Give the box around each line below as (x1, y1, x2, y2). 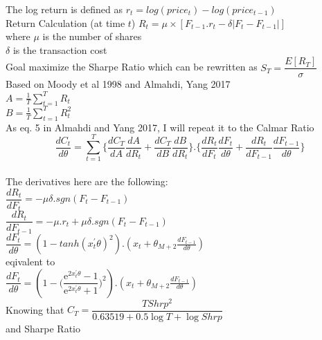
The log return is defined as (6, 2, 123, 16)
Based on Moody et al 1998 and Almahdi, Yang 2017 (6, 77, 231, 91)
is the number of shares (42, 29, 142, 44)
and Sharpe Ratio (6, 321, 80, 335)
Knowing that (6, 302, 64, 317)
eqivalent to (6, 254, 55, 269)
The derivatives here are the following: (6, 173, 168, 188)
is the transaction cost (12, 42, 107, 57)
